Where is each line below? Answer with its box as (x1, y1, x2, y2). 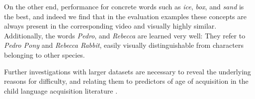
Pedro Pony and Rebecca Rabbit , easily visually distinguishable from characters (4, 40, 244, 50)
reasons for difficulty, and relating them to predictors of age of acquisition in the (4, 76, 249, 86)
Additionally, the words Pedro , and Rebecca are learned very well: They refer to (4, 30, 246, 40)
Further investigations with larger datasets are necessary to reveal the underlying (4, 66, 251, 76)
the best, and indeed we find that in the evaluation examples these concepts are (4, 11, 247, 21)
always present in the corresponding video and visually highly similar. (4, 21, 217, 31)
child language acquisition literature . (4, 85, 118, 96)
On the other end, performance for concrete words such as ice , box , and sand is (4, 1, 244, 11)
